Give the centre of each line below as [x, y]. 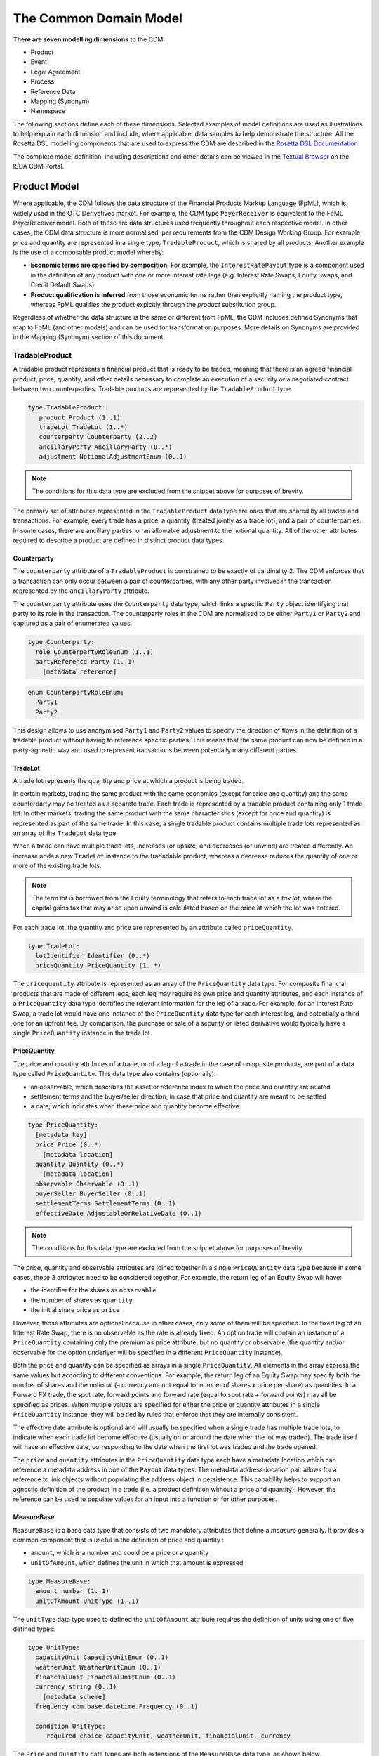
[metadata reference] [80, 671]
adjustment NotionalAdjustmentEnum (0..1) [113, 457]
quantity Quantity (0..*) [80, 1164]
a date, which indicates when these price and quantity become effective [135, 1106]
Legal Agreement [55, 72]
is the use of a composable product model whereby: [88, 252]
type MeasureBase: [59, 1581]
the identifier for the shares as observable [94, 1290]
